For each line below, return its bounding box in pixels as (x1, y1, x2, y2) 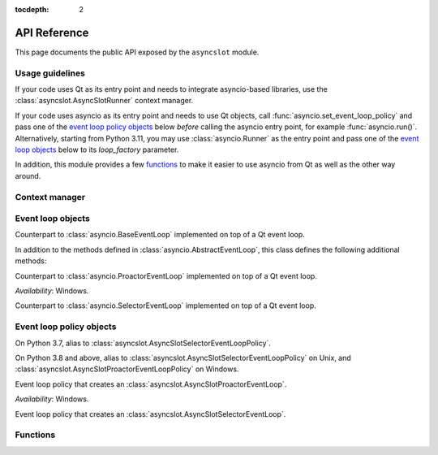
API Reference (15, 25, 89, 40)
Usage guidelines (15, 67, 85, 79)
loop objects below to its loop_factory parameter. (15, 145, 179, 154)
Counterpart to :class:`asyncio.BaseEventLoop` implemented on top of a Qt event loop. (15, 230, 306, 240)
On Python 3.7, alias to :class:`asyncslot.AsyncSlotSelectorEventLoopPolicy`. (15, 338, 272, 348)
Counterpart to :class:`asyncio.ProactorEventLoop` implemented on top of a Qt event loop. (15, 271, 318, 280)
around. (15, 171, 41, 180)
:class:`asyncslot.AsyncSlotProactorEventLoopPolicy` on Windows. (15, 364, 239, 374)
